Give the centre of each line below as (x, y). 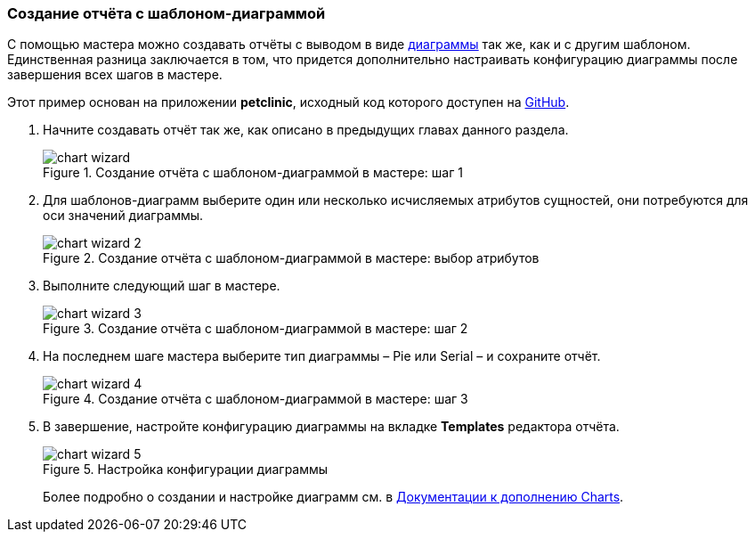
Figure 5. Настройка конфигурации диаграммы (186, 470)
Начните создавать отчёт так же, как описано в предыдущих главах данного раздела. (306, 130)
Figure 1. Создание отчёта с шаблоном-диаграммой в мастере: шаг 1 (253, 173)
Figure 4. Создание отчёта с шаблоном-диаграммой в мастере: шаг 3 (256, 399)
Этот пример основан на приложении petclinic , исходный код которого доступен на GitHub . (288, 102)
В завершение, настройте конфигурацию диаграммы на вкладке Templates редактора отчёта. (331, 427)
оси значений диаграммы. (123, 216)
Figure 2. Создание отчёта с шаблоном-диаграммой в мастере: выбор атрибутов (291, 258)
